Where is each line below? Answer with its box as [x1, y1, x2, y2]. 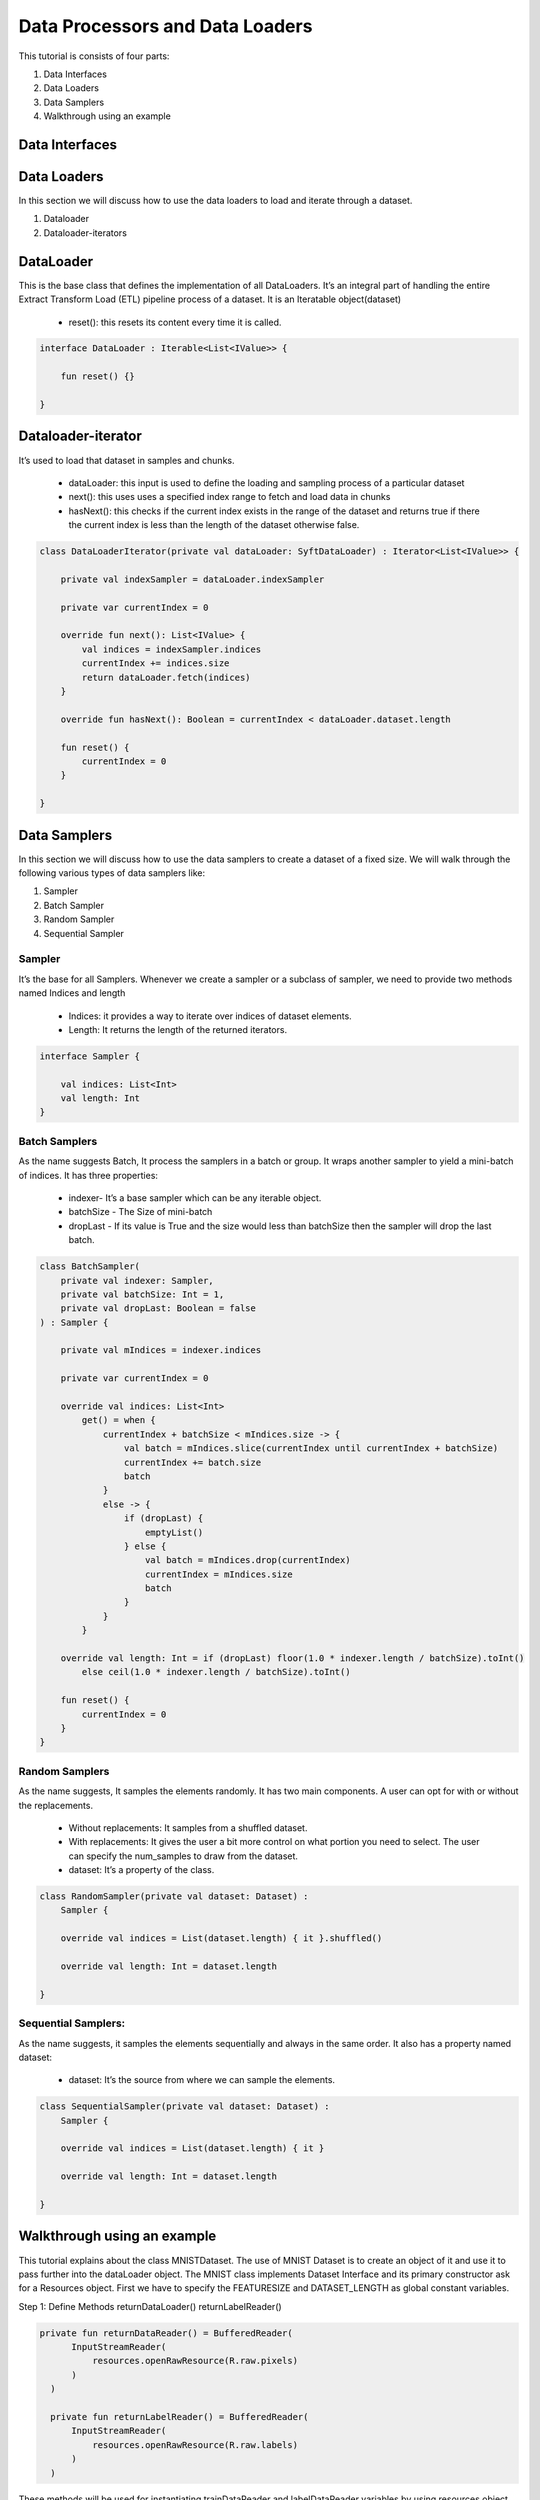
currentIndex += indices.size [81, 658, 230, 669]
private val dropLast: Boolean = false [60, 1303, 257, 1314]
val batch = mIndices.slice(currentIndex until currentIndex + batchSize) [123, 1443, 499, 1454]
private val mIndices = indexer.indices [60, 1345, 262, 1356]
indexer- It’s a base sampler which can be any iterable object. [68, 1191, 322, 1204]
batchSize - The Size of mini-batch [68, 1206, 213, 1218]
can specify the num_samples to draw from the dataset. [68, 1850, 299, 1862]
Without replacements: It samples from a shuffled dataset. [68, 1821, 308, 1834]
